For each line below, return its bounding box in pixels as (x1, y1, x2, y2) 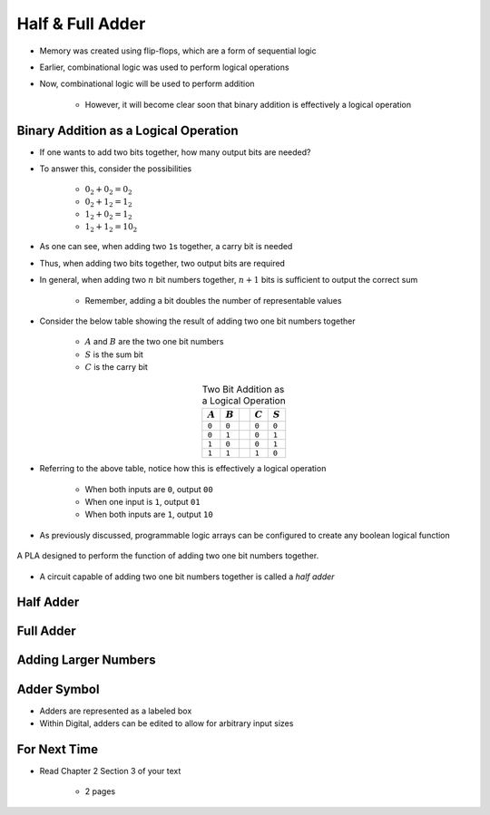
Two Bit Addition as (201, 383, 285, 395)
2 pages (84, 786, 116, 797)
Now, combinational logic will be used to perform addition (39, 78, 255, 90)
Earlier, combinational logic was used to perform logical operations (39, 62, 289, 73)
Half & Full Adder (16, 14, 146, 34)
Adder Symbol (16, 681, 100, 697)
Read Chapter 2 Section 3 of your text (39, 765, 181, 776)
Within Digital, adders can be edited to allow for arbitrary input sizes (39, 717, 294, 729)
